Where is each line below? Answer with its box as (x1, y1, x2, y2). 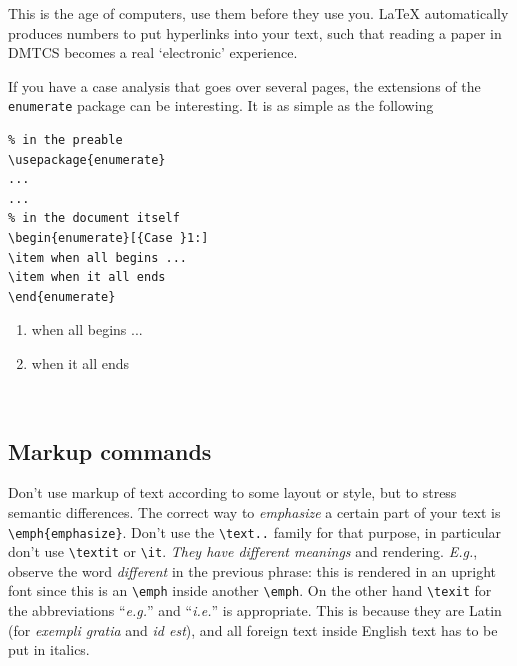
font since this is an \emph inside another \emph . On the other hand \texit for (8, 580, 492, 601)
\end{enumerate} (8, 289, 116, 304)
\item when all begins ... (8, 250, 187, 265)
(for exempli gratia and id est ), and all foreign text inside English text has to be (8, 619, 498, 640)
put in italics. (8, 639, 90, 660)
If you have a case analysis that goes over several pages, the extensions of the (8, 75, 481, 96)
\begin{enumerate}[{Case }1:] (8, 231, 209, 245)
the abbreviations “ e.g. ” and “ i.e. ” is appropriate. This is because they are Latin (8, 600, 502, 621)
